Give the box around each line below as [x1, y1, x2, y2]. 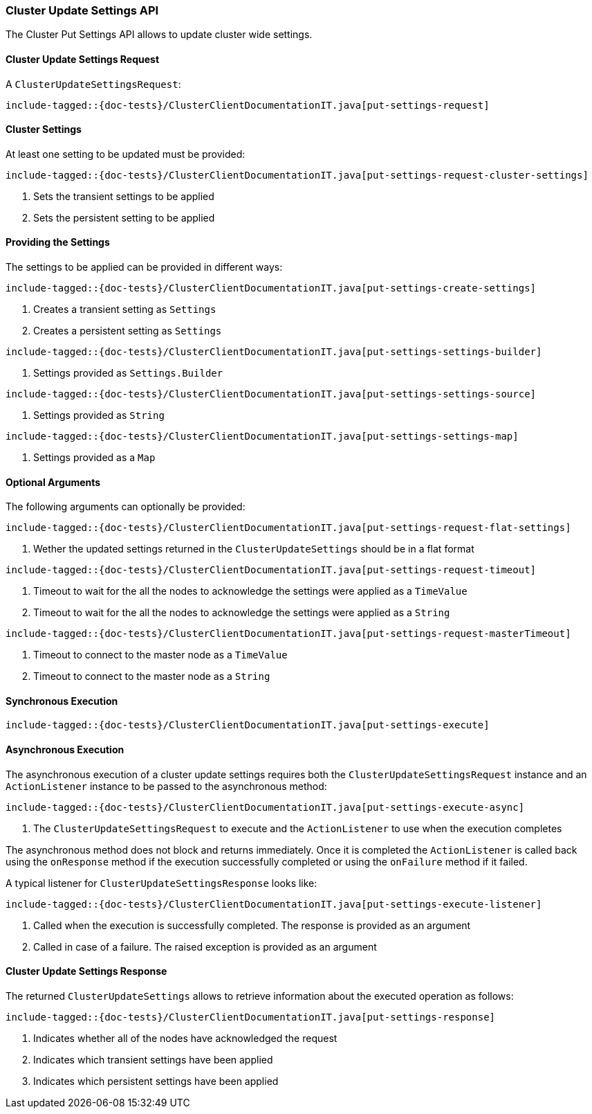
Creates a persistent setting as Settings [33, 325, 222, 337]
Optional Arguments [6, 476, 101, 488]
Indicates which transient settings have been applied [33, 1053, 273, 1066]
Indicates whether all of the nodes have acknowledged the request [33, 1032, 337, 1044]
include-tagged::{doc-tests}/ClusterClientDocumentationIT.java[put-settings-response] [6, 1011, 496, 1023]
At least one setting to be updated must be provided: [6, 147, 246, 160]
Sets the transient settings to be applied [33, 190, 214, 202]
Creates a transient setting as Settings [33, 303, 216, 316]
